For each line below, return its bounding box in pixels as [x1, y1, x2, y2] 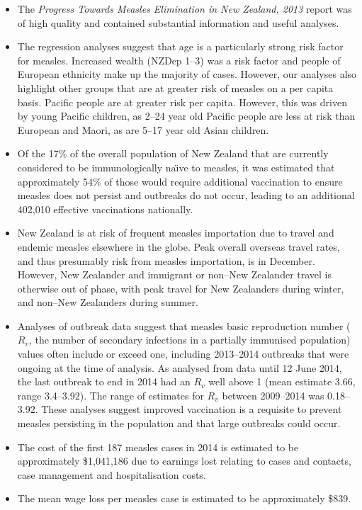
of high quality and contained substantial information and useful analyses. [17, 15, 339, 30]
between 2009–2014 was [222, 387, 324, 402]
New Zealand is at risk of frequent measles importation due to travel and [17, 225, 334, 240]
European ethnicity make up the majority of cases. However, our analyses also [17, 67, 357, 81]
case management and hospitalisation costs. [17, 467, 206, 482]
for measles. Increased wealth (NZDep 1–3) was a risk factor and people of [17, 52, 341, 67]
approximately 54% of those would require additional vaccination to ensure [17, 174, 343, 188]
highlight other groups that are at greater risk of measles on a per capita [17, 80, 334, 95]
